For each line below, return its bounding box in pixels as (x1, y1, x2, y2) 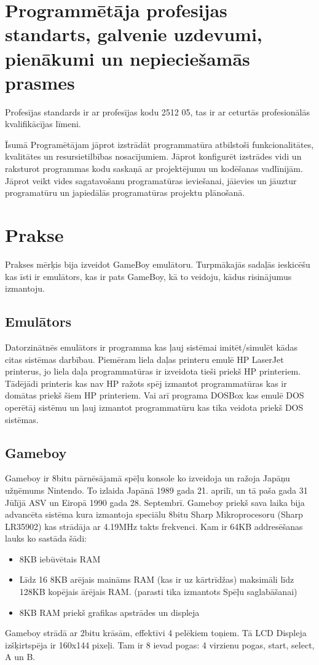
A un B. (5, 650, 36, 663)
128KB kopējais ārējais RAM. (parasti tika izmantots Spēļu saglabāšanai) (19, 585, 297, 598)
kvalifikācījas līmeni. (5, 117, 81, 130)
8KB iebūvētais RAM (19, 552, 101, 565)
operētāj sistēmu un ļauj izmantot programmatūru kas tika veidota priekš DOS (5, 400, 304, 413)
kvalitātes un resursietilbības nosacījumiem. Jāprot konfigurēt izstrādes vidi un (5, 150, 302, 163)
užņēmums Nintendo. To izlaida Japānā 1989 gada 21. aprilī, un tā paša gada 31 (5, 483, 308, 496)
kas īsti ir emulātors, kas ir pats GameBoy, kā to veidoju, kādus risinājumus (5, 270, 292, 282)
